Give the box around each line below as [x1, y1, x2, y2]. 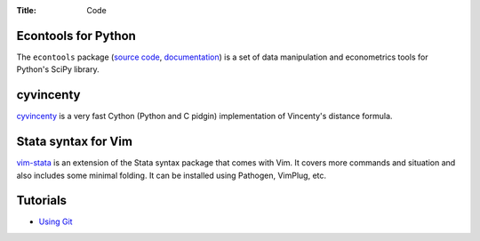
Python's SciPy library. [16, 64, 100, 75]
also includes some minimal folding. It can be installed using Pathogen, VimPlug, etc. [16, 170, 327, 181]
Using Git [38, 216, 73, 227]
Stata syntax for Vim [16, 134, 133, 149]
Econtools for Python [16, 28, 137, 44]
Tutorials [16, 193, 67, 208]
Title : [16, 5, 37, 15]
